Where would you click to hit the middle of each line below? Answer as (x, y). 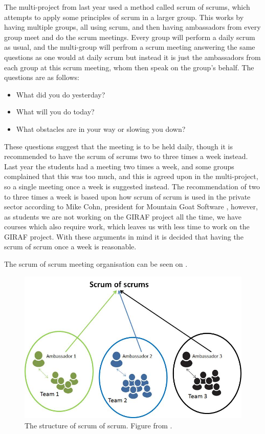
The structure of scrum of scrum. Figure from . (98, 426)
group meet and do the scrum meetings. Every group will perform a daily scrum (130, 37)
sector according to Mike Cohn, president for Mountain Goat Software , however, (131, 206)
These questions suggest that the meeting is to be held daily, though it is (118, 146)
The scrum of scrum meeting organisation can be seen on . (96, 264)
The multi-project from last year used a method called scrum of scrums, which (127, 7)
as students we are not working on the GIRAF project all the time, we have (123, 216)
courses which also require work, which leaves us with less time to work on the (127, 226)
